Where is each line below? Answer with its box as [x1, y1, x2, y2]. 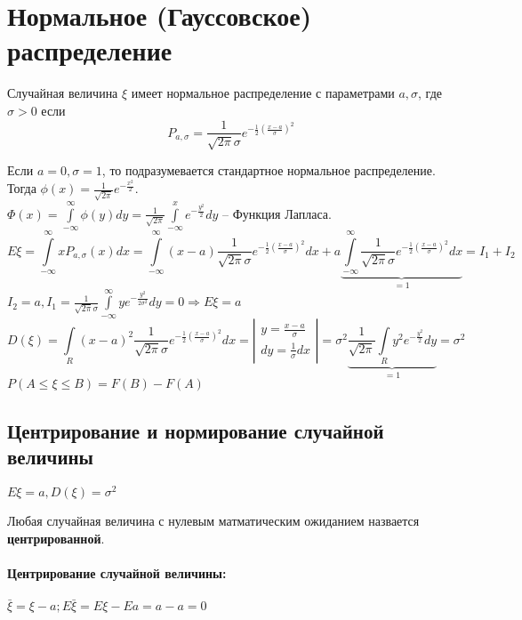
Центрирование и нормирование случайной [7, 416, 384, 444]
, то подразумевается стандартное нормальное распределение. [101, 160, 436, 179]
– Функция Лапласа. [222, 204, 332, 222]
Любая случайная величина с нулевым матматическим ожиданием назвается [7, 511, 420, 530]
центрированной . [7, 528, 105, 547]
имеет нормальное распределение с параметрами [131, 84, 395, 102]
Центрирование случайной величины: [7, 563, 227, 582]
